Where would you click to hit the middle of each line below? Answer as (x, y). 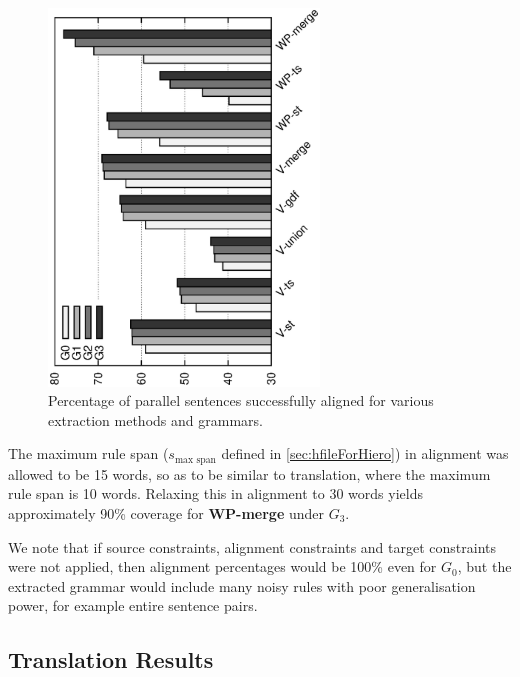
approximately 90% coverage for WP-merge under (166, 513)
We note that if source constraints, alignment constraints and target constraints (252, 546)
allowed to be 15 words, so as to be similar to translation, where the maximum (249, 473)
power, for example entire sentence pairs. (133, 605)
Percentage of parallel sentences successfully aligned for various (241, 400)
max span (195, 459)
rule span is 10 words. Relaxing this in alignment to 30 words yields (215, 493)
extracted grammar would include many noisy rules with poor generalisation (242, 585)
